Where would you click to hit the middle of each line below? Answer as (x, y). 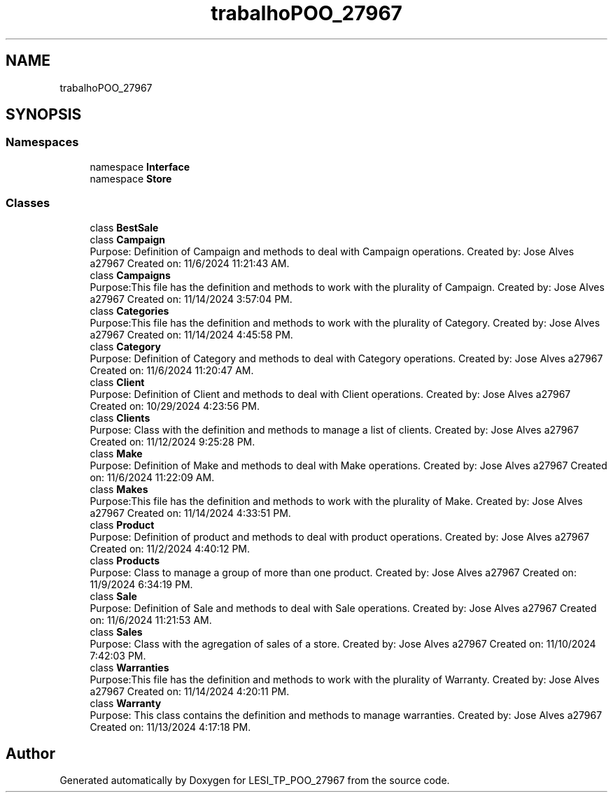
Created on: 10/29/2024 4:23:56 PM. (175, 406)
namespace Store (131, 178)
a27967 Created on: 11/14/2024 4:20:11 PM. (190, 691)
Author (30, 753)
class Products (125, 560)
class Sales (116, 632)
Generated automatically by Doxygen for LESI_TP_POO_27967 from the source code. (255, 781)
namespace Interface (140, 166)
